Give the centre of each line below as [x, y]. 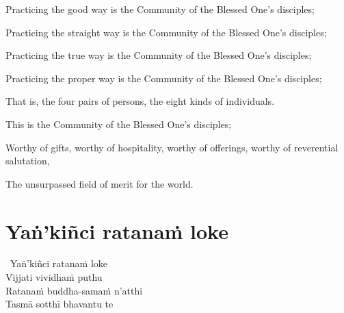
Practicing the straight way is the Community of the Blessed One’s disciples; [166, 32]
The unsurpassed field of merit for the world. [100, 183]
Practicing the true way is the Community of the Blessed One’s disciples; [159, 55]
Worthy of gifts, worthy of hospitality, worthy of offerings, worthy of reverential [172, 147]
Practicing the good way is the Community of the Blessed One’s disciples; [160, 9]
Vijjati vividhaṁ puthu [54, 277]
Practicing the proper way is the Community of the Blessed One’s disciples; [164, 78]
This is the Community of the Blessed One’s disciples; [119, 124]
